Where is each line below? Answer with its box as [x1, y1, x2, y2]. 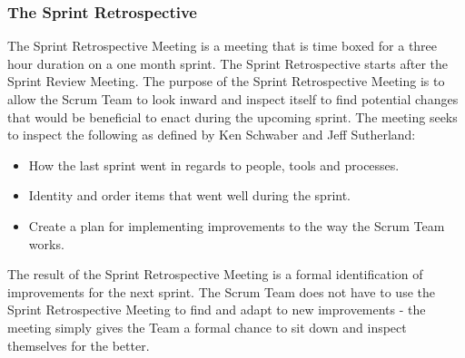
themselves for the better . [7, 335, 150, 354]
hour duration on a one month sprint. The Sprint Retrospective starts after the [7, 53, 448, 73]
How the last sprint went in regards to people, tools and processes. [28, 155, 400, 174]
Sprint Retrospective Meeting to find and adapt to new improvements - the [7, 300, 426, 319]
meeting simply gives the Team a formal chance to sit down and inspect [7, 317, 407, 336]
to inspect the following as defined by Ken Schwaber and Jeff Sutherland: [7, 125, 416, 144]
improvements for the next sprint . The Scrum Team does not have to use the [7, 282, 435, 301]
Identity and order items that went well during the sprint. [28, 186, 351, 205]
